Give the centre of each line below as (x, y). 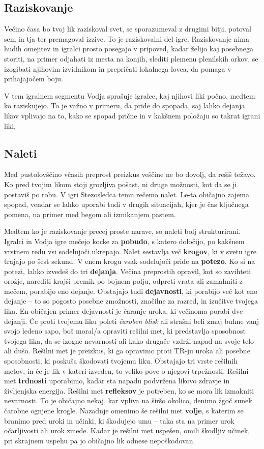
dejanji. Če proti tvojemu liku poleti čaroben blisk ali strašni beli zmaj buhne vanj (131, 321)
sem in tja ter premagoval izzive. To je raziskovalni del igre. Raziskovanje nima (127, 38)
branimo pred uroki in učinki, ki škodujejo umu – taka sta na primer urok (119, 420)
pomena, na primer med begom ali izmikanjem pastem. (90, 214)
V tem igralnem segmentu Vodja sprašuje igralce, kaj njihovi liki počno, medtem (130, 95)
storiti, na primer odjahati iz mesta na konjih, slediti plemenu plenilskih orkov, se (131, 58)
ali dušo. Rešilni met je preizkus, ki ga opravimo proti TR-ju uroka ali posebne (127, 351)
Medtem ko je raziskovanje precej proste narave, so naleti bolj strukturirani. (122, 231)
